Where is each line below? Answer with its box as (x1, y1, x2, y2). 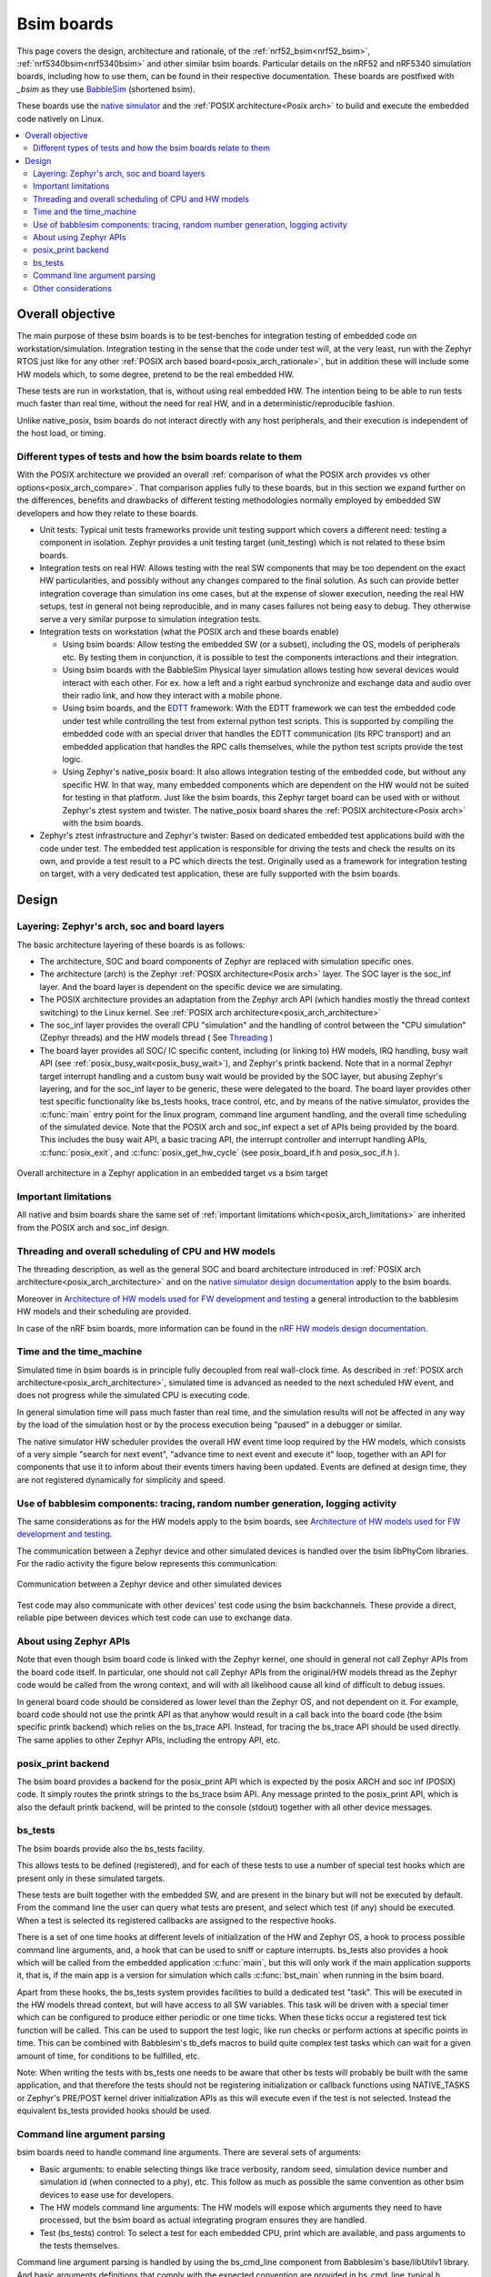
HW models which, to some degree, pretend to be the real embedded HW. (16, 369, 295, 380)
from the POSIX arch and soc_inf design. (16, 1221, 170, 1233)
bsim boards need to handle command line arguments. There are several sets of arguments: (16, 2147, 362, 2158)
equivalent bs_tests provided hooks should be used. (16, 2105, 213, 2117)
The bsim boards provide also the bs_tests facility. (16, 1843, 205, 1853)
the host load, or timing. (16, 428, 106, 439)
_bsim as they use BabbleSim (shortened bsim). (16, 83, 195, 95)
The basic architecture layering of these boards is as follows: (16, 939, 245, 950)
